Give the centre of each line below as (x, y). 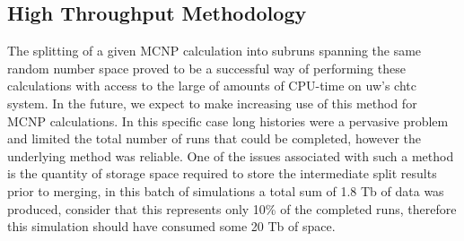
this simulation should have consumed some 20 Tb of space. (171, 226)
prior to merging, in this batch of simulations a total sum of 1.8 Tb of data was (226, 190)
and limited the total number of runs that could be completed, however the (214, 138)
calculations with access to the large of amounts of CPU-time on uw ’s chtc (212, 86)
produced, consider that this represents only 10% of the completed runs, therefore (232, 208)
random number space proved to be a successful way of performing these (206, 68)
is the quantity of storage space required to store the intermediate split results (222, 173)
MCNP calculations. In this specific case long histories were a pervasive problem (228, 120)
